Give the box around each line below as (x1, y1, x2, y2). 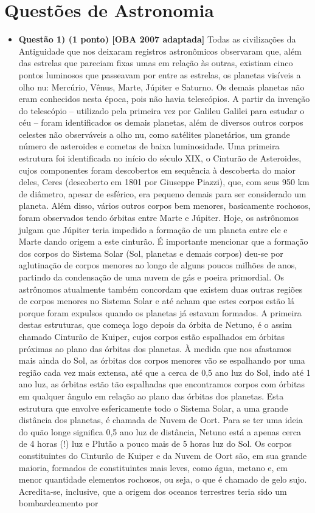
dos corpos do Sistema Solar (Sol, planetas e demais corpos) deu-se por (18, 246, 283, 259)
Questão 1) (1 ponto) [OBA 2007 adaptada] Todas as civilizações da (18, 33, 296, 46)
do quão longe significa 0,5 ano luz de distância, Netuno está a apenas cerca (18, 425, 302, 438)
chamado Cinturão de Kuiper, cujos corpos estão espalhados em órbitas (18, 330, 285, 342)
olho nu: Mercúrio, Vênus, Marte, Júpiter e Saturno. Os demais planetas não (18, 80, 305, 93)
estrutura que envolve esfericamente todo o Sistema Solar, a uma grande (18, 401, 288, 414)
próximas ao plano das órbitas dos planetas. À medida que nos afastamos (18, 342, 292, 355)
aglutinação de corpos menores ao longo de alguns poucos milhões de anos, (18, 259, 297, 271)
